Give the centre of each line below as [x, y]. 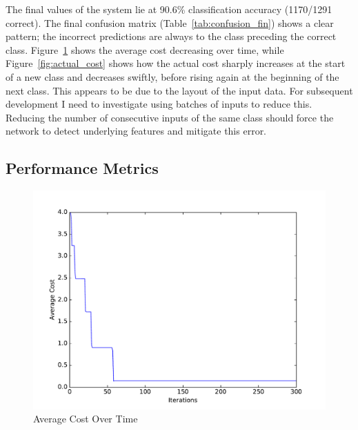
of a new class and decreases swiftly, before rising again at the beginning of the [172, 76]
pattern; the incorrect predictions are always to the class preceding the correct [171, 36]
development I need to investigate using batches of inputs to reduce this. [159, 104]
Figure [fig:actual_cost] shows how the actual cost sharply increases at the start [176, 63]
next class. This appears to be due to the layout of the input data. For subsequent [179, 90]
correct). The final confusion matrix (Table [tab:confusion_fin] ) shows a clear [170, 22]
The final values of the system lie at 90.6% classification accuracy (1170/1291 [169, 9]
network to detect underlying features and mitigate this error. [136, 131]
